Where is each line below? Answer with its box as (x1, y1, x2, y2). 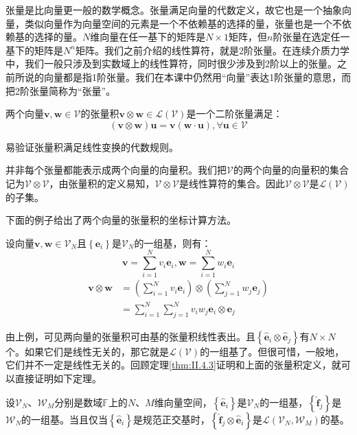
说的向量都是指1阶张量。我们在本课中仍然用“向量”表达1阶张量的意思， (24, 69, 342, 84)
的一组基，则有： (134, 235, 211, 250)
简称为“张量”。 (48, 83, 116, 97)
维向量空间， (154, 395, 212, 409)
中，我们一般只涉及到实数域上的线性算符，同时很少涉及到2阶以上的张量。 (5, 56, 337, 71)
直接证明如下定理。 (14, 371, 102, 385)
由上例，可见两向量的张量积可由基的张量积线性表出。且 (5, 329, 255, 343)
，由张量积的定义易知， (49, 176, 155, 190)
